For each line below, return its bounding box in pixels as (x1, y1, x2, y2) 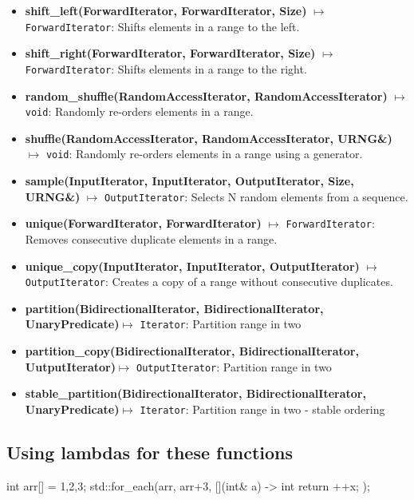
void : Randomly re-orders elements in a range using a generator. (45, 145, 363, 162)
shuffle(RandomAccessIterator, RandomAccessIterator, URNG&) (25, 129, 392, 146)
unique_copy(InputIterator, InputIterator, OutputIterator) (25, 257, 360, 274)
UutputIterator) (25, 358, 116, 375)
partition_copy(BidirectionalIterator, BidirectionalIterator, (25, 343, 359, 359)
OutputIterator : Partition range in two (136, 358, 332, 375)
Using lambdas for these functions (6, 439, 294, 464)
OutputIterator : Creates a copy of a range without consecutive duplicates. (25, 273, 393, 290)
